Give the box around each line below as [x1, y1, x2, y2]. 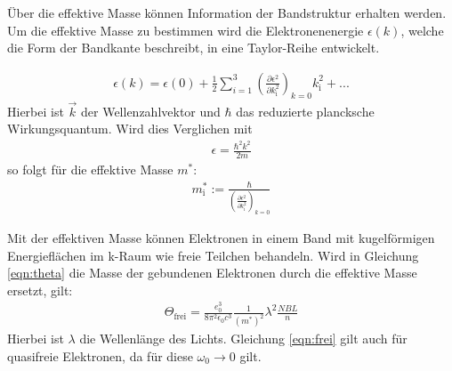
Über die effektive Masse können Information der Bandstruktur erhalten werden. [7, 4, 447, 21]
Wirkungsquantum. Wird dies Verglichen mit [7, 119, 253, 138]
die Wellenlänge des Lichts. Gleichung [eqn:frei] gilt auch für [79, 329, 408, 348]
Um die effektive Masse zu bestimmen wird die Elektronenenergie [7, 20, 364, 39]
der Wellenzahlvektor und [81, 101, 221, 120]
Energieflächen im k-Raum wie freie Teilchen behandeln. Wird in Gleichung [7, 246, 419, 264]
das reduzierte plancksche [236, 101, 375, 120]
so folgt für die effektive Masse [7, 159, 174, 178]
